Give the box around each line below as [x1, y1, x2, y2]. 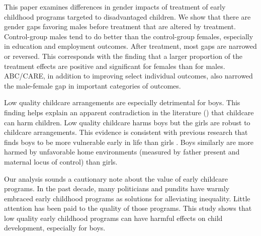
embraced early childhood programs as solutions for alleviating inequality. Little [4, 193, 250, 203]
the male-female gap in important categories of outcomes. [4, 80, 181, 91]
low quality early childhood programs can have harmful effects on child [4, 212, 223, 223]
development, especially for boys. [4, 222, 106, 233]
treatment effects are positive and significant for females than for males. [4, 60, 225, 71]
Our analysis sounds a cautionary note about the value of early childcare [4, 173, 228, 184]
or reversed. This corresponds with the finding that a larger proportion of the [4, 50, 242, 61]
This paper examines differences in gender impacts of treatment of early [4, 2, 226, 12]
